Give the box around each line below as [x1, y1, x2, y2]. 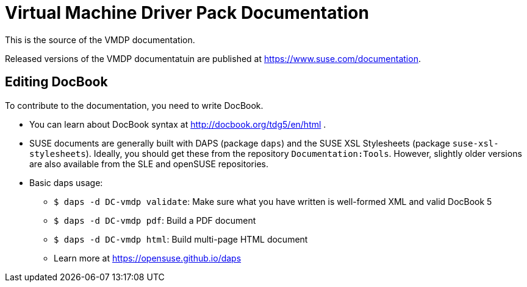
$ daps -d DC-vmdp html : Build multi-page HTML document [54, 233, 308, 244]
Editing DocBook [5, 74, 108, 90]
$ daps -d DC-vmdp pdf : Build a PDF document [54, 215, 256, 226]
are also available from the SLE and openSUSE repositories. [29, 158, 268, 169]
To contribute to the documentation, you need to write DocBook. [5, 100, 263, 111]
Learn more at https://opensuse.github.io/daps [54, 252, 242, 263]
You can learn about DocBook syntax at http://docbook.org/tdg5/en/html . [29, 119, 326, 130]
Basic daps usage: [29, 177, 103, 188]
